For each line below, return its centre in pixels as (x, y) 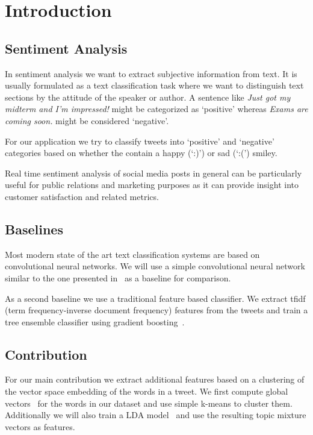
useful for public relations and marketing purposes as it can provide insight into (152, 185)
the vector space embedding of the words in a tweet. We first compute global (147, 391)
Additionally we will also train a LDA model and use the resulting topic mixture (156, 415)
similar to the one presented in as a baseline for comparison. (118, 277)
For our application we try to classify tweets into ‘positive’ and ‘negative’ (140, 141)
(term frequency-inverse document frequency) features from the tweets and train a (156, 310)
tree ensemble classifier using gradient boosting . (95, 321)
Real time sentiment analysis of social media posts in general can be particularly (153, 173)
